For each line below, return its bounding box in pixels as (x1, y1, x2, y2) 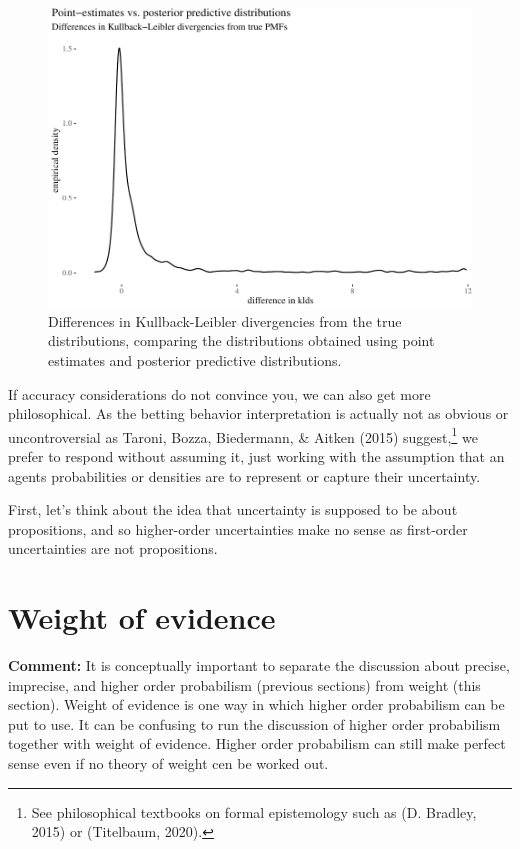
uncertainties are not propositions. (8, 538, 218, 559)
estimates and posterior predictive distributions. (48, 349, 342, 370)
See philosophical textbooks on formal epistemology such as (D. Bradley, (31, 801, 477, 822)
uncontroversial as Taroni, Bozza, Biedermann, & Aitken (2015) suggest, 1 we (8, 423, 478, 447)
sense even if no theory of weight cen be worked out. (8, 753, 329, 774)
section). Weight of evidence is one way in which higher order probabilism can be (8, 694, 505, 715)
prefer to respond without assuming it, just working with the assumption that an (8, 445, 505, 466)
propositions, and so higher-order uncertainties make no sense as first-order (8, 518, 468, 539)
